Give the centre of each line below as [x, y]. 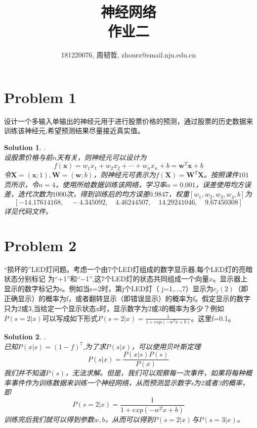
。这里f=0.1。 [213, 318]
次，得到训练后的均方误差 [108, 194]
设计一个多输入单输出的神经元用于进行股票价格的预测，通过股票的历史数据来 [128, 121]
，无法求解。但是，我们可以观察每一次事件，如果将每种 [155, 373]
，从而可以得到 [129, 419]
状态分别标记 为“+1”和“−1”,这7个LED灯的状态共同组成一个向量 [107, 279]
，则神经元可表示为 [124, 175]
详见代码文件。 [28, 211]
